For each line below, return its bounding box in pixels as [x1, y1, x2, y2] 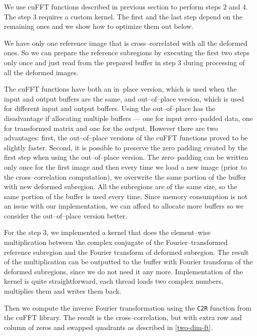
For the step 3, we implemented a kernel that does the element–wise [4, 227, 211, 237]
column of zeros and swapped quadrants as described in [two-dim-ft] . [4, 322, 213, 332]
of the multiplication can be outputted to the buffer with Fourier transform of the [4, 256, 253, 267]
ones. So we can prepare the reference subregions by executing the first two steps [4, 47, 250, 58]
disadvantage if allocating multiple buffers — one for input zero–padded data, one [4, 112, 253, 123]
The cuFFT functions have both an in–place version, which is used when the [4, 84, 237, 94]
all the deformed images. [4, 67, 78, 77]
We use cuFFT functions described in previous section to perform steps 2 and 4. [4, 1, 248, 11]
